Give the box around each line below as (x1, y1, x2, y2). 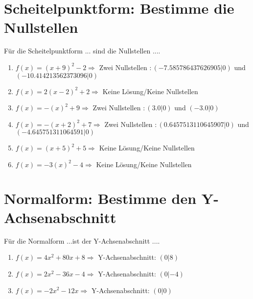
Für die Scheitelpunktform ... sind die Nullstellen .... (4, 46, 161, 56)
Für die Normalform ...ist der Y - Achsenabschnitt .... (4, 235, 160, 246)
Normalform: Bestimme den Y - (4, 188, 219, 208)
